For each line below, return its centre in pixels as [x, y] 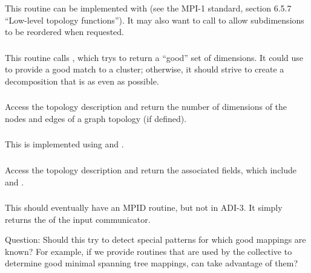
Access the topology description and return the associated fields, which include [151, 169]
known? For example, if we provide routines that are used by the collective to [149, 251]
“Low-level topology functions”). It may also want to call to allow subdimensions [155, 20]
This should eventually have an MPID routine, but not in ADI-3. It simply [144, 207]
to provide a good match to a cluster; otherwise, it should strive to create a [145, 69]
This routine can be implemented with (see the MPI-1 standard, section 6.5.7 [148, 8]
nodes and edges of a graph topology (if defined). [96, 118]
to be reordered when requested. [65, 32]
